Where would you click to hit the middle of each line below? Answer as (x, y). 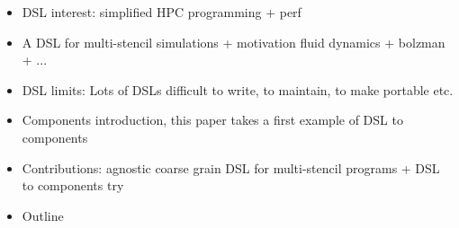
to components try (73, 185)
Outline (43, 215)
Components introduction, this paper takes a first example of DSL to (212, 120)
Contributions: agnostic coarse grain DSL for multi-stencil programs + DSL (231, 167)
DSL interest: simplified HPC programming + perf (162, 12)
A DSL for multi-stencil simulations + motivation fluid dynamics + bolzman (234, 42)
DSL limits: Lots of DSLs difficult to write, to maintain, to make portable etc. (238, 89)
